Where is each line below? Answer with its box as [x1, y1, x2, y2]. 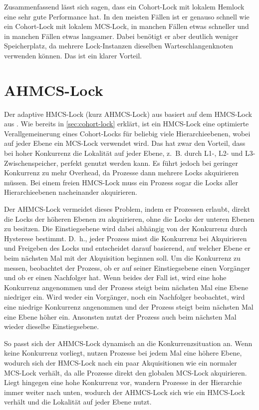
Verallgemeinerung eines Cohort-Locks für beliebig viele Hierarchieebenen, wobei [4, 128, 251, 138]
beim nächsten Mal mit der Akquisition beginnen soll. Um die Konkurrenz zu [4, 253, 241, 263]
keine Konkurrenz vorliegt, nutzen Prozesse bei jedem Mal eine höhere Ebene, [4, 348, 242, 358]
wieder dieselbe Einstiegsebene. [4, 321, 99, 332]
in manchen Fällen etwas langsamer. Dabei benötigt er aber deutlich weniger [4, 30, 239, 41]
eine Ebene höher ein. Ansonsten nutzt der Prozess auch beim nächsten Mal [4, 311, 237, 322]
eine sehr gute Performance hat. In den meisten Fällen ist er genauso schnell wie [4, 11, 250, 21]
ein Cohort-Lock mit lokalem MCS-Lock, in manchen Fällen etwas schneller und [4, 21, 249, 31]
